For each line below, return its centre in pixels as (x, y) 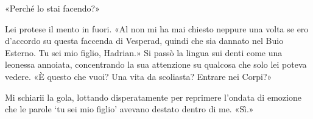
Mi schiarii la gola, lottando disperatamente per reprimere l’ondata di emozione (153, 97)
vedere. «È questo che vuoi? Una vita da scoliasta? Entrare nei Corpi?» (139, 76)
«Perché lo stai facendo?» (52, 8)
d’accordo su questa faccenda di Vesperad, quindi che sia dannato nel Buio (144, 41)
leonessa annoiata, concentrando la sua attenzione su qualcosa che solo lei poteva (156, 64)
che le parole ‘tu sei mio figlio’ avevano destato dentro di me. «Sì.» (129, 109)
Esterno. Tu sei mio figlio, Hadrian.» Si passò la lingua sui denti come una (144, 52)
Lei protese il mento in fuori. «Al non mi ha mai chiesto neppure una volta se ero (157, 28)
